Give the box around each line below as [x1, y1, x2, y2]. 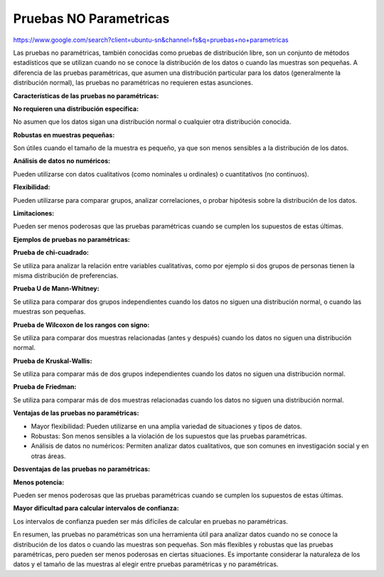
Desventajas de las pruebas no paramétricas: [13, 465, 151, 473]
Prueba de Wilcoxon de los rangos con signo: [13, 320, 150, 329]
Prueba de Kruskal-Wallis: [13, 356, 92, 365]
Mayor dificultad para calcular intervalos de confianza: [13, 504, 179, 512]
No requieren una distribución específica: [13, 104, 139, 113]
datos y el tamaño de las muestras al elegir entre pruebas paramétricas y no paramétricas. [13, 560, 279, 568]
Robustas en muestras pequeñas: [13, 130, 115, 139]
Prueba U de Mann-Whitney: [13, 285, 100, 293]
